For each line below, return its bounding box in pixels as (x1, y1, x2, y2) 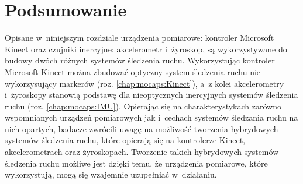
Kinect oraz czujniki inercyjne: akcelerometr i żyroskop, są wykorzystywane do (5, 43, 287, 55)
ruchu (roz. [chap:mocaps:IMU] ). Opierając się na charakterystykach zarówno (5, 100, 281, 112)
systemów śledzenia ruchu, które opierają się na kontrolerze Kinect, (5, 134, 246, 146)
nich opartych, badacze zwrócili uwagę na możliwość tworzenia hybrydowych (5, 122, 278, 135)
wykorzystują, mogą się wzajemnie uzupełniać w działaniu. (5, 168, 217, 181)
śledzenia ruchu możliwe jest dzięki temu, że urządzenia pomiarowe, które (5, 157, 268, 169)
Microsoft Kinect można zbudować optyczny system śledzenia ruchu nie (5, 65, 261, 77)
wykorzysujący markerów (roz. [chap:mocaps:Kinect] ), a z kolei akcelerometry (5, 77, 284, 89)
